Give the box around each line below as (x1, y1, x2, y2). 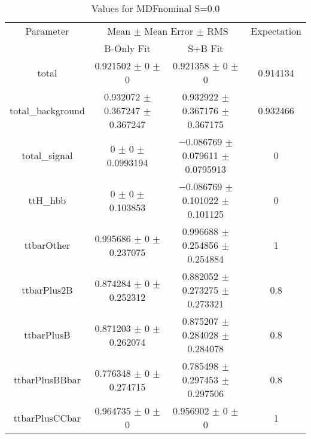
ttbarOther (24, 238, 71, 252)
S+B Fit (188, 41, 224, 55)
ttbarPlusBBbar (13, 373, 81, 386)
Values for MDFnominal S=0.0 (91, 1, 220, 15)
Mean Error (144, 24, 194, 38)
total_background (10, 103, 85, 117)
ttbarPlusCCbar (13, 410, 81, 425)
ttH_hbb (28, 193, 66, 207)
